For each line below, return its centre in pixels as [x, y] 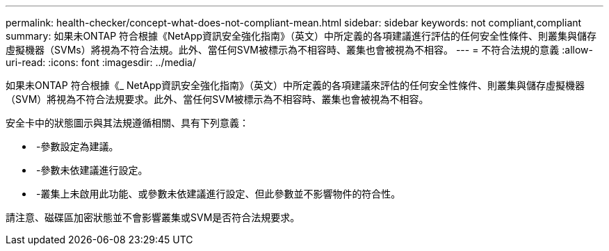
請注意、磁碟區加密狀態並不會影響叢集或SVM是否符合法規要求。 [153, 217]
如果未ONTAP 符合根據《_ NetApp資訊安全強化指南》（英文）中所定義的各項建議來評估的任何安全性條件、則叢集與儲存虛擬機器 [295, 85]
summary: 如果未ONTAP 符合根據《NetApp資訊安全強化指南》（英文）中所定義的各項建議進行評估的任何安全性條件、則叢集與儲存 [301, 36]
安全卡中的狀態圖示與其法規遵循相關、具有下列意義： [127, 123]
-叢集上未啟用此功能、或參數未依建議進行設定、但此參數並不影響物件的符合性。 [218, 194]
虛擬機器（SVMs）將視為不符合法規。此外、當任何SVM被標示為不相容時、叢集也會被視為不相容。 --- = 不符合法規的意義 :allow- [300, 50]
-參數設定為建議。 [77, 146]
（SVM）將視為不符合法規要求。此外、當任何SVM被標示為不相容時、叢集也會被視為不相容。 [217, 99]
